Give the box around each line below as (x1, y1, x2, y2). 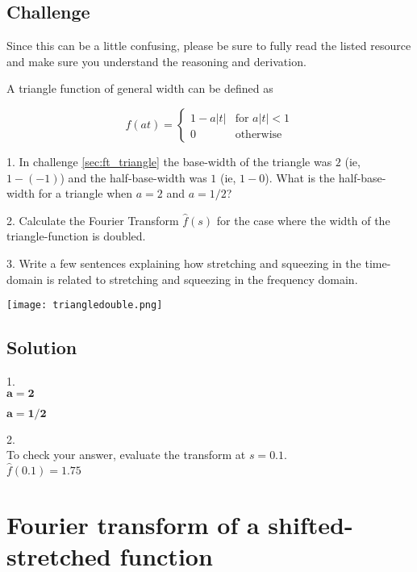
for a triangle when (38, 185, 133, 202)
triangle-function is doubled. (6, 228, 146, 244)
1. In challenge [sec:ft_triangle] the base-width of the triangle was (6, 152, 332, 169)
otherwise (235, 129, 282, 140)
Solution (6, 335, 77, 360)
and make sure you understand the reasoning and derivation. (6, 52, 306, 69)
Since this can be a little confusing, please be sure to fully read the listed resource (6, 37, 411, 54)
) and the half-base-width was (60, 169, 207, 186)
